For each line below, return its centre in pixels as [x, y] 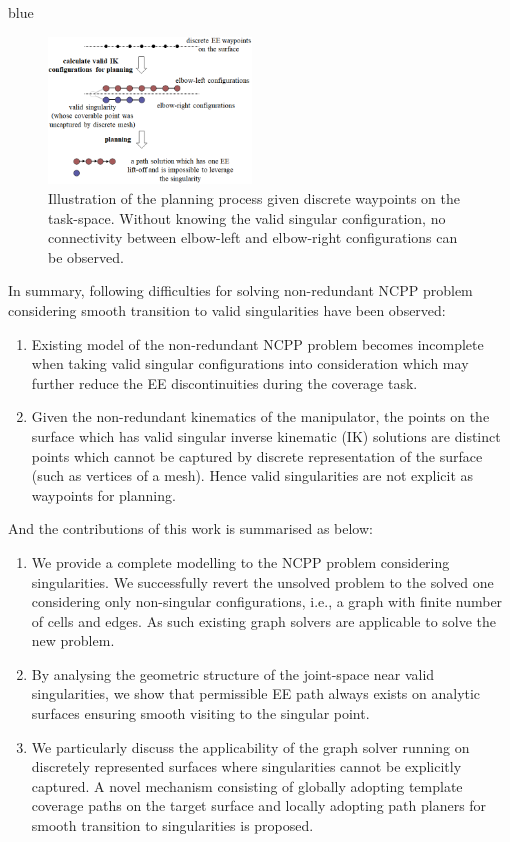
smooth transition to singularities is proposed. [172, 825]
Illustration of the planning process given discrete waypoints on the [254, 198]
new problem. [73, 640]
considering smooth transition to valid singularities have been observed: [227, 309]
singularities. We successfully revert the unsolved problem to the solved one [262, 581]
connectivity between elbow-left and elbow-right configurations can [253, 237]
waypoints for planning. [103, 494]
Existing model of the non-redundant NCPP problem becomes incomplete [257, 343]
